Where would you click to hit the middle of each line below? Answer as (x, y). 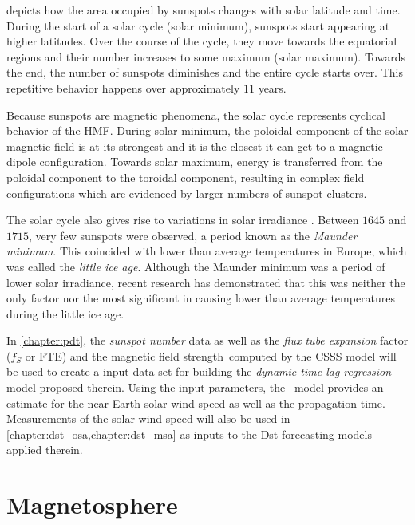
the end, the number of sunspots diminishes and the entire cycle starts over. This (205, 72)
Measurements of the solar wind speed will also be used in (148, 418)
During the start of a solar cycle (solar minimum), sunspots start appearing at (198, 25)
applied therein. (45, 450)
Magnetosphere (92, 505)
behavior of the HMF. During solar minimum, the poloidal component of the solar (207, 130)
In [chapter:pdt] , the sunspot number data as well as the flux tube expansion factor (207, 340)
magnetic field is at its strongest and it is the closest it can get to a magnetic (195, 146)
